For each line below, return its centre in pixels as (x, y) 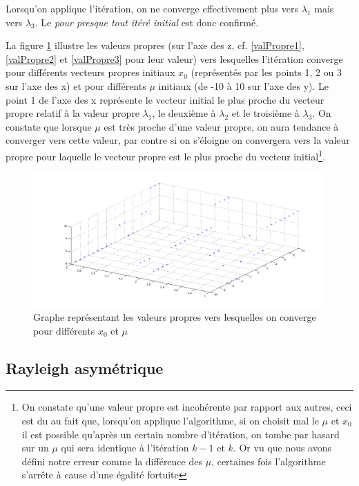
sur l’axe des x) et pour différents (76, 85)
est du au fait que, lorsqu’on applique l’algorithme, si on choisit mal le (170, 420)
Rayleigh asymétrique (85, 367)
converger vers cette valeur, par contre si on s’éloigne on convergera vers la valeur (178, 140)
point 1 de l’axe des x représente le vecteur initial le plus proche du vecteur (165, 99)
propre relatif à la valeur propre (72, 113)
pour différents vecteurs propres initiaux (90, 72)
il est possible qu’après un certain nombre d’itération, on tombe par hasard (181, 434)
